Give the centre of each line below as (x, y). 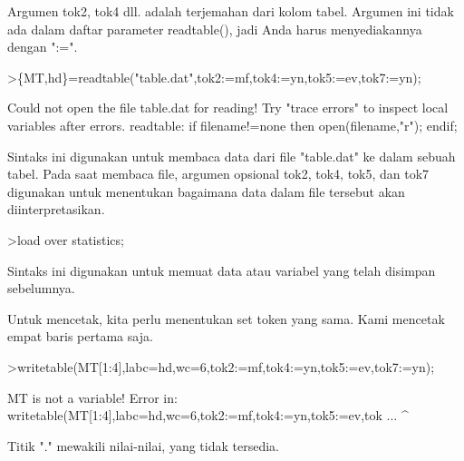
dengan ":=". (43, 47)
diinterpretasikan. (56, 209)
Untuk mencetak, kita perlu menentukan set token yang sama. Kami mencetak (226, 318)
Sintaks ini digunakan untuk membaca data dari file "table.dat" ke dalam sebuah (232, 156)
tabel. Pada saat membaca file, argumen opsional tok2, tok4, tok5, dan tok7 (218, 174)
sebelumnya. (41, 288)
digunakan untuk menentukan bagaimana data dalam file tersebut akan (206, 191)
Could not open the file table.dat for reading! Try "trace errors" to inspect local (228, 108)
